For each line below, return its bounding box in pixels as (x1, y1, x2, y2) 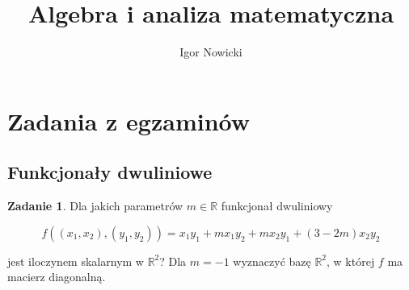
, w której (327, 252, 375, 269)
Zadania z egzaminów (7, 104, 251, 137)
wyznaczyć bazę (233, 252, 311, 269)
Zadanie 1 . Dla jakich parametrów (7, 197, 183, 214)
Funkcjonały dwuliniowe (7, 159, 213, 184)
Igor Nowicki (179, 43, 242, 60)
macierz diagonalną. (7, 268, 106, 285)
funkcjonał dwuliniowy (221, 197, 333, 214)
